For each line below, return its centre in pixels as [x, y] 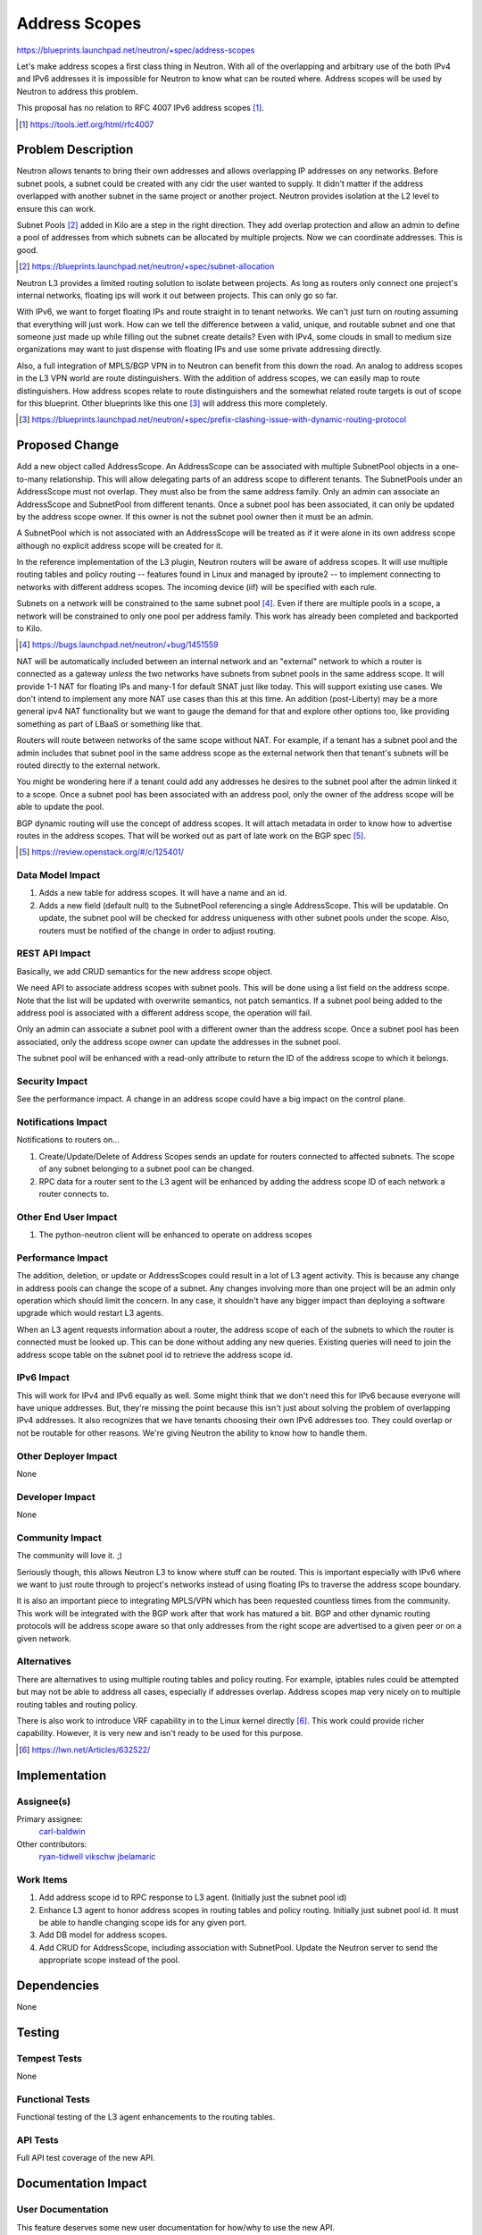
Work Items [42, 1879]
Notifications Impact [62, 1122]
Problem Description [75, 150]
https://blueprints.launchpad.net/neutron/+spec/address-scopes [136, 50]
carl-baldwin [62, 1832]
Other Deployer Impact [67, 1455]
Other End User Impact [67, 1217]
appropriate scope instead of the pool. [109, 1960]
